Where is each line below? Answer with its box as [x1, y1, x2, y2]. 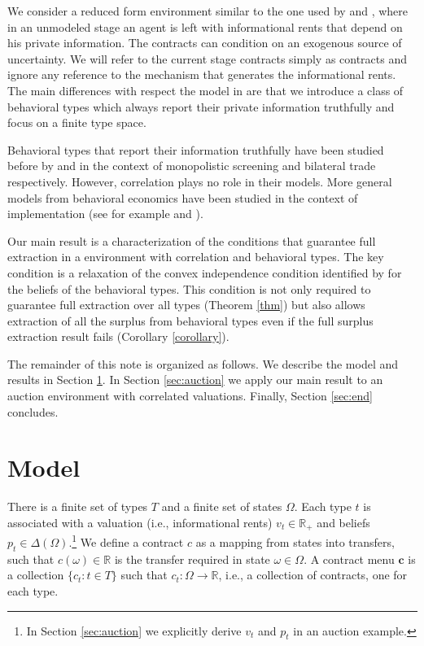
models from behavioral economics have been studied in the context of [7, 189, 358, 206]
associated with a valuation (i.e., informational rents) [7, 513, 273, 530]
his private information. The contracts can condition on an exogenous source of [7, 34, 402, 51]
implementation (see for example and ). [7, 205, 203, 222]
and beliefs [317, 513, 370, 530]
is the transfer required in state [114, 550, 270, 567]
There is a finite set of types [7, 498, 148, 515]
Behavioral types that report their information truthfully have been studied [7, 141, 384, 158]
